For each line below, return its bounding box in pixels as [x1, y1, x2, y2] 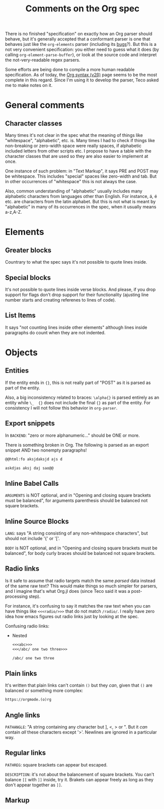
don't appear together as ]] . [5, 782, 62, 788]
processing [5, 593, 28, 599]
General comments [5, 100, 84, 111]
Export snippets [5, 419, 55, 427]
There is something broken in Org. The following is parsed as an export [5, 442, 149, 448]
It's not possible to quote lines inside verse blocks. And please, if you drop [5, 287, 156, 292]
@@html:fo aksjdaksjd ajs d [5, 457, 63, 462]
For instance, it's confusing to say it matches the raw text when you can [5, 603, 151, 609]
